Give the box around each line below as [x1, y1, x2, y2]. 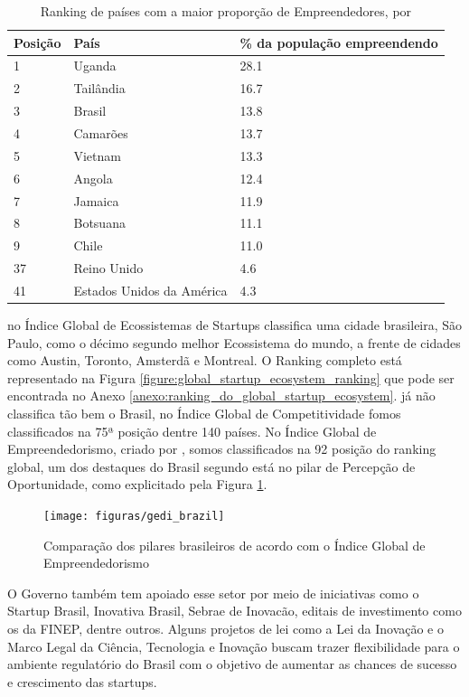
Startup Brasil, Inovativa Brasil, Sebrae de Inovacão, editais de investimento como [7, 601, 462, 620]
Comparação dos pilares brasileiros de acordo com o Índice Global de [43, 535, 426, 554]
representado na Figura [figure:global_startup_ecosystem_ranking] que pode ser [7, 368, 455, 387]
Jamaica [73, 191, 119, 210]
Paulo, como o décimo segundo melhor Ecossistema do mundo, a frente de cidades [7, 333, 461, 352]
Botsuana [73, 213, 126, 232]
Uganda [73, 56, 117, 75]
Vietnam [73, 146, 121, 165]
